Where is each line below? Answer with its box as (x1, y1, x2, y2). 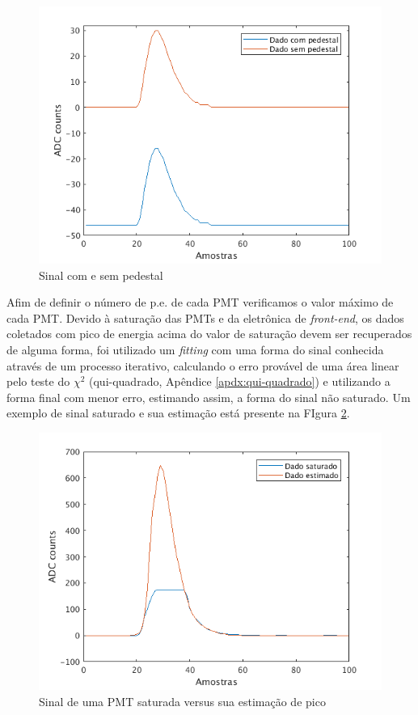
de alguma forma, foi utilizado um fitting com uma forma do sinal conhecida (6, 341, 384, 357)
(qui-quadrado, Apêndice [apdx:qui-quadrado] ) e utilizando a (89, 373, 391, 390)
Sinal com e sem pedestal (39, 266, 163, 283)
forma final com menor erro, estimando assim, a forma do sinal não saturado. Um (6, 388, 411, 405)
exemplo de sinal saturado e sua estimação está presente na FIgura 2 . (6, 404, 350, 421)
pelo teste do (6, 373, 70, 390)
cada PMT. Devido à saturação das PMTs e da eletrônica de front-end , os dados (6, 309, 404, 326)
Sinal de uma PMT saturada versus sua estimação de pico (39, 692, 326, 709)
